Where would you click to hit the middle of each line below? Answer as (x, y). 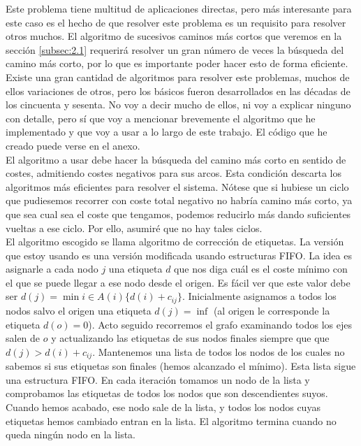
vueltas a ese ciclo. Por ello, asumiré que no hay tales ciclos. (134, 228)
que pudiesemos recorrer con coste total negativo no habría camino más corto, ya (179, 200)
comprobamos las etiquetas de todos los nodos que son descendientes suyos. (167, 393)
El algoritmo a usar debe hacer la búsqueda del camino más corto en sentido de (176, 159)
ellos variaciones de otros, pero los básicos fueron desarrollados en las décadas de (178, 91)
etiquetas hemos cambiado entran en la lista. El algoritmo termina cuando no (171, 420)
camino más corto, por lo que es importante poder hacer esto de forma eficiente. (177, 63)
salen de (23, 338)
